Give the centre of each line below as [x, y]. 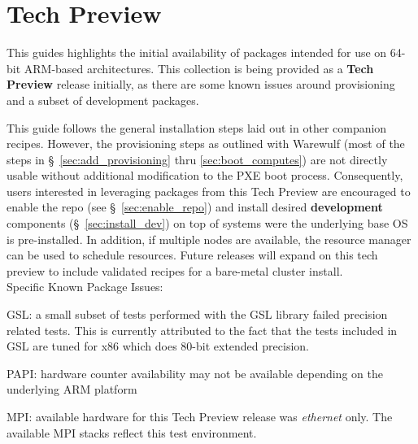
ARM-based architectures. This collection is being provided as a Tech [199, 68]
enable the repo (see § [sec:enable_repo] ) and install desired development [195, 207]
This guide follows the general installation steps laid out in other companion [197, 127]
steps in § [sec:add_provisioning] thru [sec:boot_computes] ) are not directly [197, 159]
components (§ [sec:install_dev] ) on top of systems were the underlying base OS [207, 223]
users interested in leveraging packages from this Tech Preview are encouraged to [209, 191]
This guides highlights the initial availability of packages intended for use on [197, 52]
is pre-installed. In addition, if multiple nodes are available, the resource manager [209, 239]
